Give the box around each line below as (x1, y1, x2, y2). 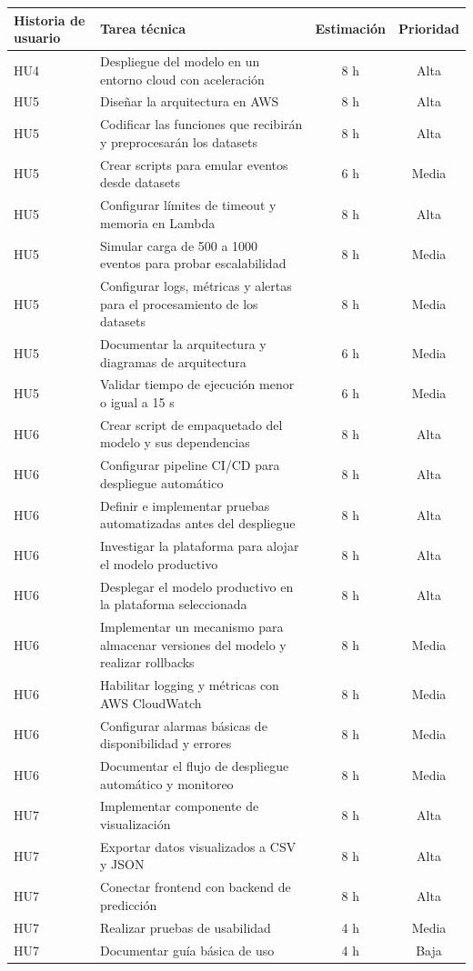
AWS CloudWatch (99, 693, 202, 712)
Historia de (14, 10, 86, 29)
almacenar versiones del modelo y (99, 635, 287, 654)
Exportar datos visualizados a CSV (99, 836, 297, 856)
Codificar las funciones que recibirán (99, 115, 303, 134)
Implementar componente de (99, 796, 259, 816)
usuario (14, 28, 61, 47)
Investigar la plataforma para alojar (99, 536, 299, 556)
